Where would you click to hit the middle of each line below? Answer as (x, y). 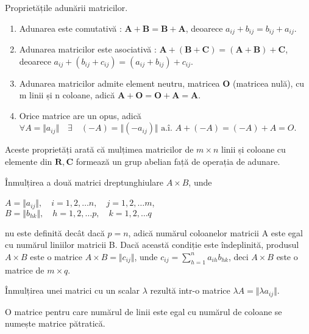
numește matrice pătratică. (55, 323)
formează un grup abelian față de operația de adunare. (178, 162)
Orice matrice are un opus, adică (80, 115)
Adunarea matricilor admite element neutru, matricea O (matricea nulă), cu (162, 83)
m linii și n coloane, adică (67, 95)
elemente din (29, 162)
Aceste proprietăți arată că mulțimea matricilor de (99, 149)
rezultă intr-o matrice (190, 290)
